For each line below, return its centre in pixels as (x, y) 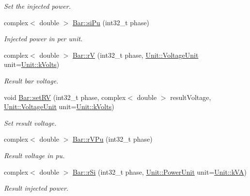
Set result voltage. (30, 122)
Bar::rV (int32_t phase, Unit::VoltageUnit (135, 55)
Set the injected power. (37, 6)
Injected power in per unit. (43, 39)
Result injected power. (36, 188)
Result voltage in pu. (34, 155)
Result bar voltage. (31, 80)
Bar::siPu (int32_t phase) (111, 22)
